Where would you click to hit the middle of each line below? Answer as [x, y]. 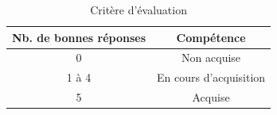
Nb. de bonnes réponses [79, 37]
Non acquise [211, 57]
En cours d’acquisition [211, 77]
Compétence [211, 37]
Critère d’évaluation [138, 10]
